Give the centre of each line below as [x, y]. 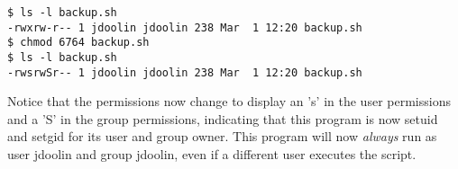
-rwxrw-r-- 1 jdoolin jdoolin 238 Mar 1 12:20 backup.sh [185, 27]
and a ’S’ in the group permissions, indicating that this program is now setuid [223, 118]
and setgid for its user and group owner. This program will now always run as [222, 136]
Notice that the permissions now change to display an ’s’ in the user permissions [229, 101]
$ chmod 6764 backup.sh [78, 43]
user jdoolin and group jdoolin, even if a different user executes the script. [212, 154]
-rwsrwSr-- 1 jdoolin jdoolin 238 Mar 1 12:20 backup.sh [185, 72]
